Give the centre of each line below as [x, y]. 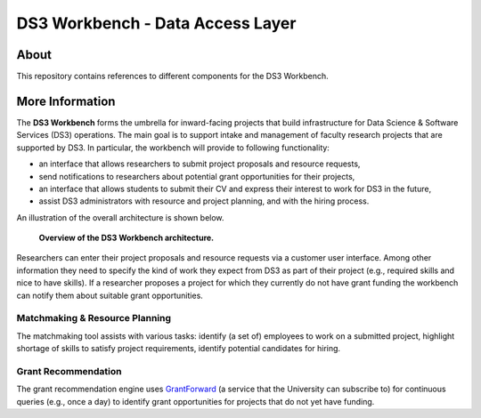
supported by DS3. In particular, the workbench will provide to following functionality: [173, 148]
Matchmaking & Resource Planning [94, 318]
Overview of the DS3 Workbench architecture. [126, 238]
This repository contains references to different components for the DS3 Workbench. [172, 76]
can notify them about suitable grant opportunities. [110, 295]
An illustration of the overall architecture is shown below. [120, 217]
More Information [66, 101]
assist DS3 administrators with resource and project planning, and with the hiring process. [204, 201]
